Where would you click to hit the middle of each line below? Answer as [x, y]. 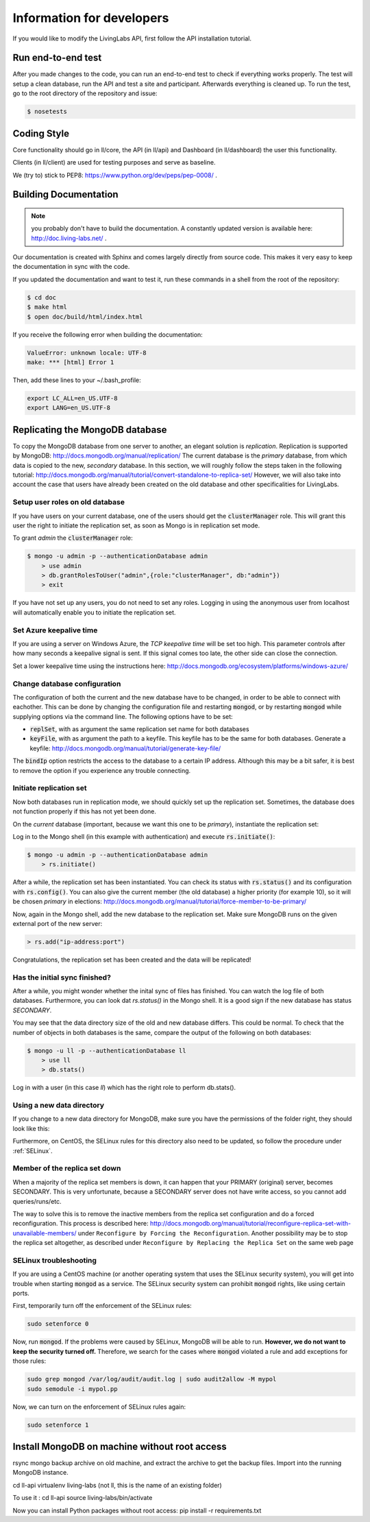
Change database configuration [67, 684]
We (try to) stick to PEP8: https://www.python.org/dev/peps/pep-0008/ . [115, 175]
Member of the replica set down [67, 1168]
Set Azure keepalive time [55, 630]
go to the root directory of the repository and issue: [85, 93]
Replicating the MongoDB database [90, 430]
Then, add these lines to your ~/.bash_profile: [77, 380]
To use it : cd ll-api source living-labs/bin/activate [83, 1498]
